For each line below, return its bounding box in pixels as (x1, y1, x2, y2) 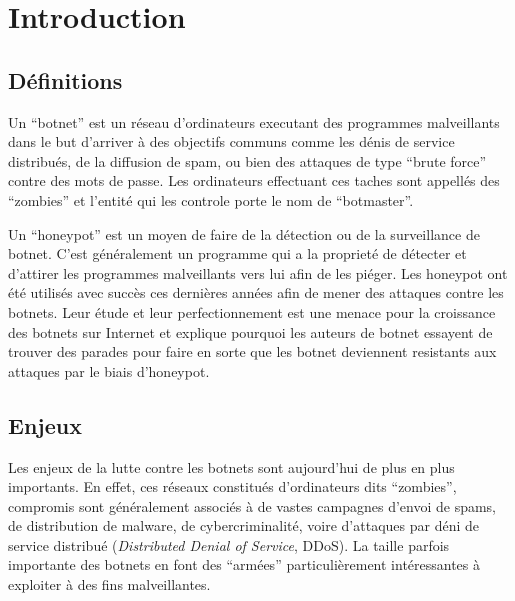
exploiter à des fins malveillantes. (8, 574, 211, 595)
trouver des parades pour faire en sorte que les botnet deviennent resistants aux (8, 341, 497, 362)
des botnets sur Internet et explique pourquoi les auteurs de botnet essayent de (8, 321, 493, 342)
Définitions (8, 64, 123, 95)
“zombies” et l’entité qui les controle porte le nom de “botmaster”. (8, 189, 414, 210)
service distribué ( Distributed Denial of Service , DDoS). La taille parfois (8, 534, 450, 555)
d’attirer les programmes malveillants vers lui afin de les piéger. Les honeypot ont (8, 262, 508, 283)
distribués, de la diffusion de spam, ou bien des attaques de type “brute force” (8, 150, 487, 171)
